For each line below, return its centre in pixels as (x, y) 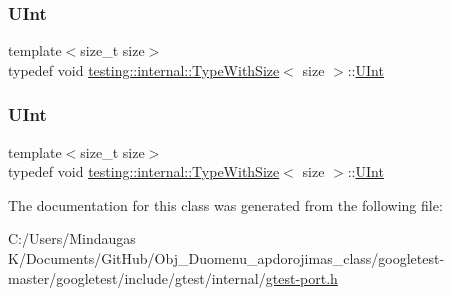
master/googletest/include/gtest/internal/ (137, 277)
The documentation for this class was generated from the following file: (225, 204)
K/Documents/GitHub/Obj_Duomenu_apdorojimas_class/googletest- (226, 258)
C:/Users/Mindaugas (72, 238)
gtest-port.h (301, 277)
